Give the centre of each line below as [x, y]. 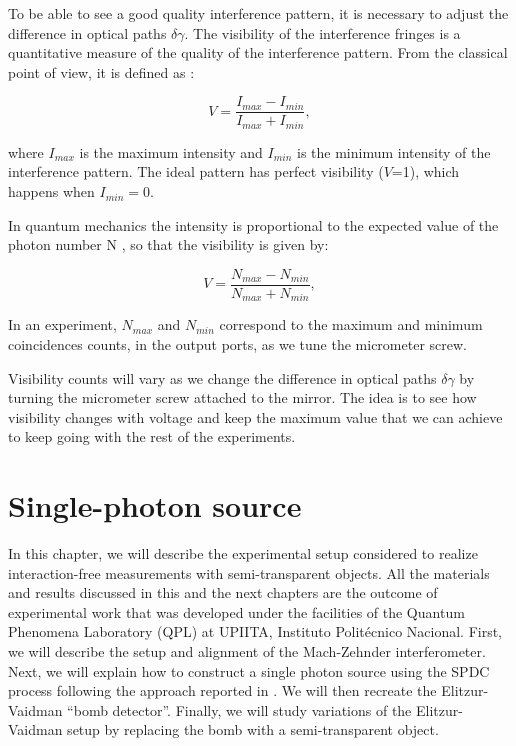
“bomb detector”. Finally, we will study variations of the [239, 709]
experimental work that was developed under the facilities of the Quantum [236, 611]
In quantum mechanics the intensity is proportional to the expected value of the [253, 224]
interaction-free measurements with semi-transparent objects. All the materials [249, 572]
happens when [51, 191]
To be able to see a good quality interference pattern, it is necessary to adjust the [258, 13]
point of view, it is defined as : [101, 71]
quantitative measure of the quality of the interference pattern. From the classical [258, 52]
